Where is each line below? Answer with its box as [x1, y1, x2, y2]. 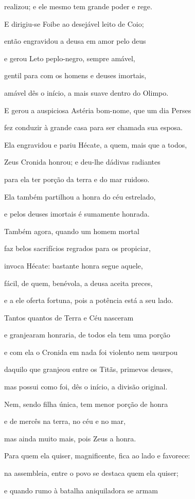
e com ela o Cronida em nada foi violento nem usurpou [4, 346, 178, 357]
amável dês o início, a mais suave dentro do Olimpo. [4, 87, 169, 98]
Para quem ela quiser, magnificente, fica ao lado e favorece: [4, 450, 190, 461]
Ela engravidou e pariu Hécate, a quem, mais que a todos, [4, 139, 187, 150]
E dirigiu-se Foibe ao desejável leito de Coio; [4, 18, 144, 29]
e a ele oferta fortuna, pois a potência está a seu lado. [4, 295, 173, 306]
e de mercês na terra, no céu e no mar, [4, 416, 126, 426]
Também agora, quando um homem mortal [4, 225, 139, 236]
